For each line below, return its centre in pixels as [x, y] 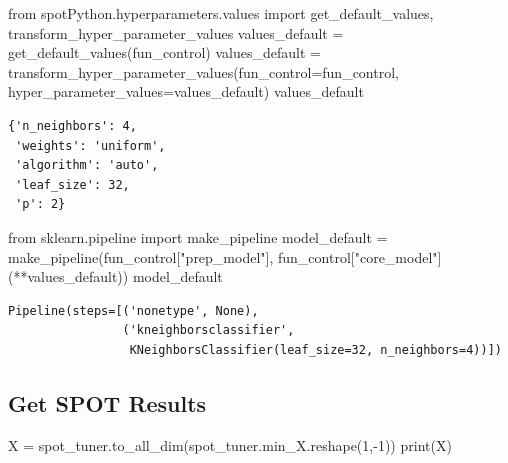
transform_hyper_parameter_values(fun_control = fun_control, [203, 71]
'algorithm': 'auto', [87, 165]
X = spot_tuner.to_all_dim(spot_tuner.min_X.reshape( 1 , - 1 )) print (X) [230, 444]
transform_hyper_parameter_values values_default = [176, 32]
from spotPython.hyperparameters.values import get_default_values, [221, 13]
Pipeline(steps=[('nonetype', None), [133, 310]
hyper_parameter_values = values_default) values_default [186, 91]
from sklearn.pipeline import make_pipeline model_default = [198, 236]
